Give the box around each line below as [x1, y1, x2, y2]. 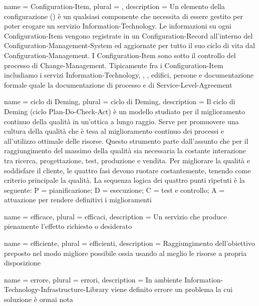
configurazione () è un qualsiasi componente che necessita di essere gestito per [4, 11, 243, 21]
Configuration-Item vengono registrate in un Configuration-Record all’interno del [4, 30, 253, 41]
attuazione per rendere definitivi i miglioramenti [4, 194, 152, 205]
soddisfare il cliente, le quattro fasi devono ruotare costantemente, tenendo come [4, 165, 251, 175]
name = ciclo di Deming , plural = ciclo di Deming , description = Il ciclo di [4, 96, 235, 107]
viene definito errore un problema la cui [111, 284, 233, 294]
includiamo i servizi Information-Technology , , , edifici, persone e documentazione [4, 70, 254, 80]
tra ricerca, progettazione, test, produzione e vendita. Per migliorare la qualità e [4, 155, 250, 165]
